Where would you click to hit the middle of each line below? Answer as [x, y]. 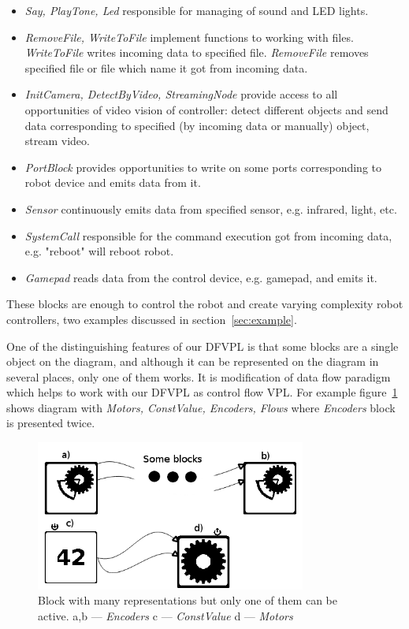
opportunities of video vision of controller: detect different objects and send [206, 109]
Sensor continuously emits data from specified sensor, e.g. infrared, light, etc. [211, 208]
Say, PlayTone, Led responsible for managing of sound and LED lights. [197, 10]
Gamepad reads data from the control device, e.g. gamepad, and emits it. [201, 277]
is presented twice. [51, 423]
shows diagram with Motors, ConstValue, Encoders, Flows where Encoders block [201, 407]
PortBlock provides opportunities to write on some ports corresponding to [203, 167]
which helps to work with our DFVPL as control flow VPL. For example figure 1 [202, 392]
